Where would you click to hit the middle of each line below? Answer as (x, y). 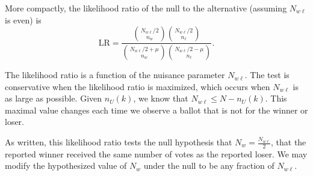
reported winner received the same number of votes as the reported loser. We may (156, 153)
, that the (289, 142)
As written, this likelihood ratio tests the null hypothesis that (119, 142)
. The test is (267, 75)
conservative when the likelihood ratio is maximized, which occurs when (138, 86)
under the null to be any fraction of (209, 165)
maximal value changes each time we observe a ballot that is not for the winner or (156, 110)
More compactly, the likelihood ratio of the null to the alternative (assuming (146, 8)
